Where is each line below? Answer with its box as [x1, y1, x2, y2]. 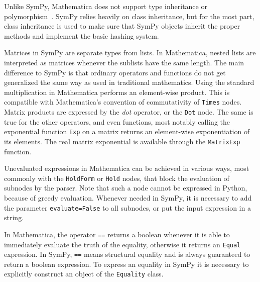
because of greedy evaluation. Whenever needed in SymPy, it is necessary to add [4, 193, 252, 203]
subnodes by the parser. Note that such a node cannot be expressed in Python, [4, 182, 247, 193]
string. [4, 212, 24, 223]
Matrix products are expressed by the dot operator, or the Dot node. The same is [4, 107, 253, 117]
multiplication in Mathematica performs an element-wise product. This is [4, 86, 230, 97]
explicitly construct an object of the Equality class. [4, 268, 164, 279]
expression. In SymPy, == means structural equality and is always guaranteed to [4, 249, 250, 259]
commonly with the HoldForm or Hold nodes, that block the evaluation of [4, 172, 229, 183]
